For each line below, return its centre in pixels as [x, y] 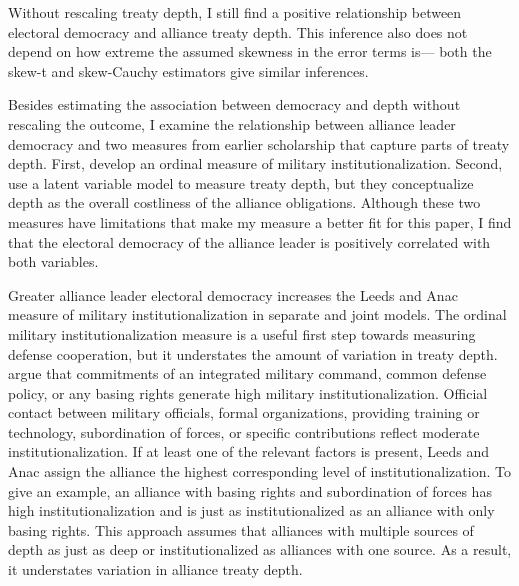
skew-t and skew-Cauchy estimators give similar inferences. [188, 70]
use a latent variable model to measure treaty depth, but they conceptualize [241, 182]
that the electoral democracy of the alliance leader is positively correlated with [249, 241]
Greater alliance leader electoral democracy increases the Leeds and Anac [233, 294]
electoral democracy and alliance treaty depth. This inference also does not [238, 31]
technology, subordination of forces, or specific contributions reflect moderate [244, 431]
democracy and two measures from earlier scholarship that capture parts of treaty [259, 143]
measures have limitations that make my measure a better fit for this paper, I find [260, 221]
